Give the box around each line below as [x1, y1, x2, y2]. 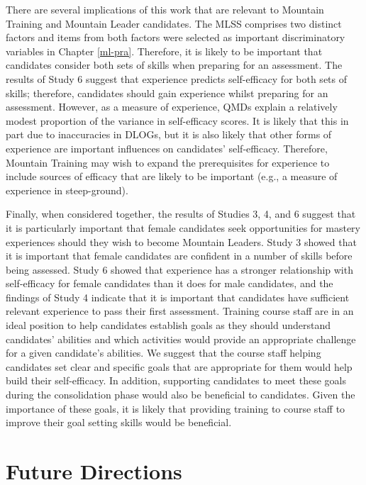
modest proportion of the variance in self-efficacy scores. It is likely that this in [6, 113, 349, 128]
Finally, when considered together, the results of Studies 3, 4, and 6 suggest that [6, 206, 356, 221]
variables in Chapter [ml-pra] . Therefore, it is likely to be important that [6, 43, 323, 58]
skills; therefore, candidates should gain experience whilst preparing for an [6, 85, 328, 100]
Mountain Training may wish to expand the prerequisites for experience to [6, 155, 330, 169]
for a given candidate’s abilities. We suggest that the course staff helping [6, 345, 321, 360]
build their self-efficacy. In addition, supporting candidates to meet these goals [6, 373, 346, 388]
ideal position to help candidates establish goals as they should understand [6, 318, 331, 333]
